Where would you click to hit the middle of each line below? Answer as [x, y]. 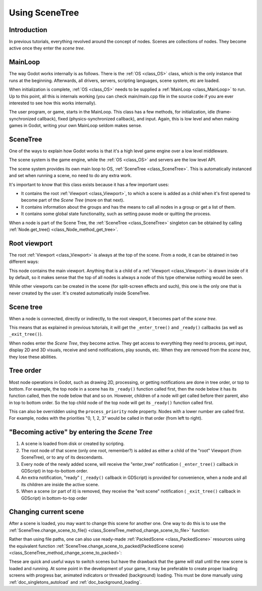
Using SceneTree [44, 13]
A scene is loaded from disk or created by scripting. [73, 443]
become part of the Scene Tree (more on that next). [73, 200]
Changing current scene [47, 512]
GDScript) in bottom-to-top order [54, 498]
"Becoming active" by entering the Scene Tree [81, 432]
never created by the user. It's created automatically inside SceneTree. [80, 293]
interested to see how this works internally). [53, 103]
